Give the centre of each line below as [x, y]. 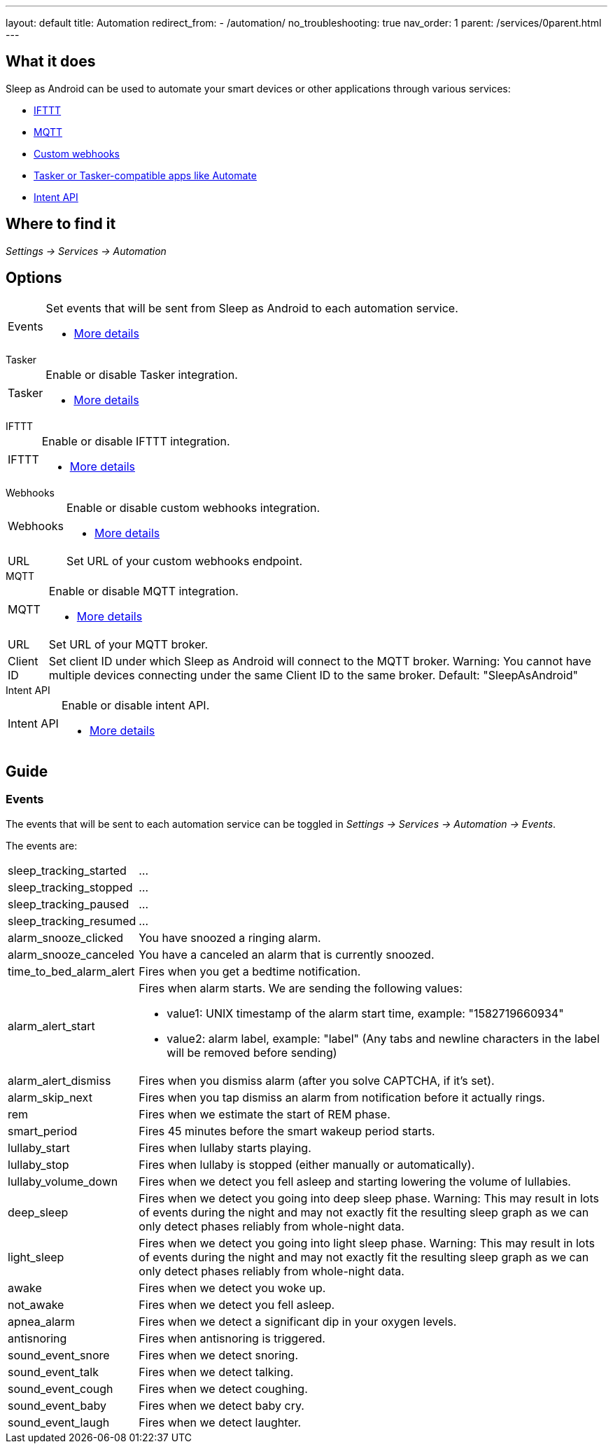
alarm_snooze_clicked [66, 937]
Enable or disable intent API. [135, 705]
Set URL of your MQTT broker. [128, 644]
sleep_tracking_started [67, 870]
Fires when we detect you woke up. [232, 1288]
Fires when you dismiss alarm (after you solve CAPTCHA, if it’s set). [317, 1080]
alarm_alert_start [51, 1026]
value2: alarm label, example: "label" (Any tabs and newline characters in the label [383, 1038]
